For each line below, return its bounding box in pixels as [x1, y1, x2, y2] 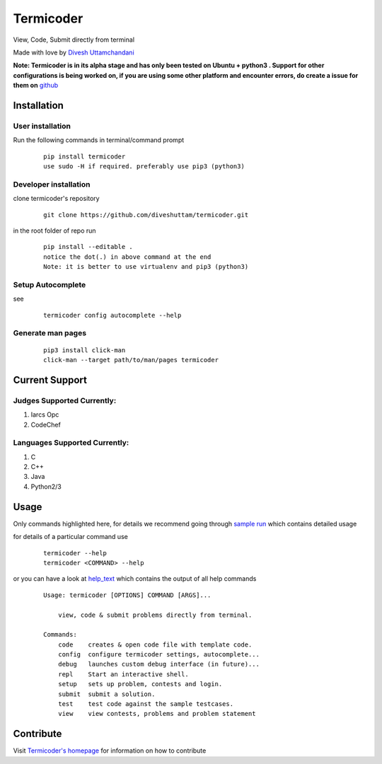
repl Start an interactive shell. [57, 670, 189, 678]
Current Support [13, 374, 88, 386]
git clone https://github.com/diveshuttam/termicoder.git [43, 211, 249, 219]
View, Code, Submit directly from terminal [13, 35, 134, 44]
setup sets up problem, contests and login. [57, 680, 223, 688]
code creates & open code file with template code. [57, 640, 253, 649]
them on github [13, 81, 59, 90]
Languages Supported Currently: [13, 438, 129, 448]
